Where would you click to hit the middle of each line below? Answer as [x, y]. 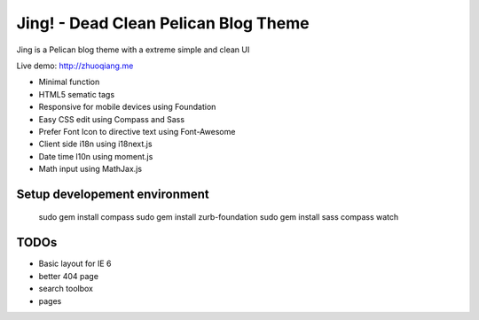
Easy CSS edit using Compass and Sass [112, 119]
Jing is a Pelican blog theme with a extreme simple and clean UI [133, 50]
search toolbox [66, 289]
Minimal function [69, 82]
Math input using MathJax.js [90, 169]
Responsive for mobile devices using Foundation [127, 107]
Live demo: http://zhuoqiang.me [75, 66]
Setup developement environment [113, 194]
